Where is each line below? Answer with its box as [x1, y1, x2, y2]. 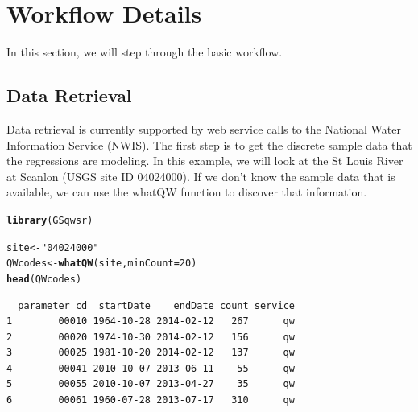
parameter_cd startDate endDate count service [18, 299, 295, 311]
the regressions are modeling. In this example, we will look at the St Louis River [6, 152, 404, 169]
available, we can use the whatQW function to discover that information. [6, 183, 367, 200]
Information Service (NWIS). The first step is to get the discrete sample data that [6, 136, 412, 153]
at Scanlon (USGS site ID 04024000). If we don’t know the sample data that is [6, 167, 395, 184]
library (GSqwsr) [6, 214, 93, 226]
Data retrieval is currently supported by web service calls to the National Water [6, 120, 401, 137]
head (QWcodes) [6, 273, 82, 285]
